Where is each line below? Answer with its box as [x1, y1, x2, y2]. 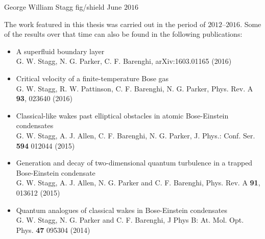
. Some [240, 18, 261, 29]
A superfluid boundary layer [16, 45, 105, 56]
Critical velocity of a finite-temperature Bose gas [16, 73, 169, 83]
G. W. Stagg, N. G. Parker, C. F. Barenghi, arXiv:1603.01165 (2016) [16, 56, 232, 66]
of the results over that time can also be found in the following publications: [4, 29, 243, 39]
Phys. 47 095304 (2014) [16, 224, 90, 235]
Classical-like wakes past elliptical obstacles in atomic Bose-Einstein [16, 110, 229, 121]
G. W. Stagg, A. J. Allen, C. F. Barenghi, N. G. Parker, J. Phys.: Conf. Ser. [16, 130, 255, 140]
